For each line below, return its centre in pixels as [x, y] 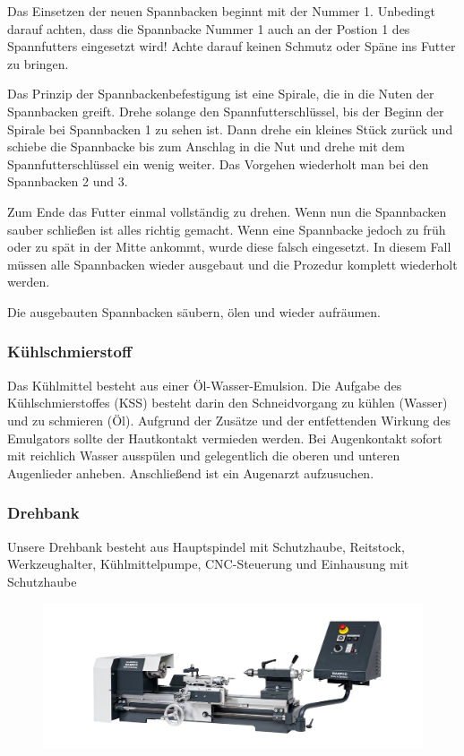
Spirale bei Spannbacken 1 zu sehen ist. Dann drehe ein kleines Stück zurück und [230, 129]
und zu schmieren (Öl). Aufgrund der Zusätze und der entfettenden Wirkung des [229, 420]
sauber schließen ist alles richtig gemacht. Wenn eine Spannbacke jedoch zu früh [227, 229]
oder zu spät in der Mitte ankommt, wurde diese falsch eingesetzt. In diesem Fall [229, 247]
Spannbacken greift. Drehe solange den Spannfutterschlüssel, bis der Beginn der [226, 111]
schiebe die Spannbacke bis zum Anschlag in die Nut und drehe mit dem [206, 146]
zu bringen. [38, 63]
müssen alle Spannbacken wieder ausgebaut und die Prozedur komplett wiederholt [232, 264]
